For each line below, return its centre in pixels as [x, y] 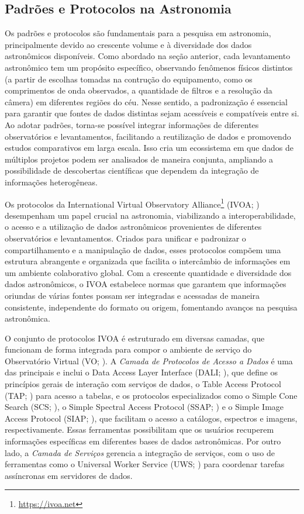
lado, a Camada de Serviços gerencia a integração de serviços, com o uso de [140, 452]
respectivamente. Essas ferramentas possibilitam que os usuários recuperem [139, 430]
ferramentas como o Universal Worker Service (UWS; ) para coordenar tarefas [145, 464]
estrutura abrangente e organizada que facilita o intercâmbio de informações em [148, 261]
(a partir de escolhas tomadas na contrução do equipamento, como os [129, 79]
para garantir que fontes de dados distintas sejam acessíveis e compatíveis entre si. [152, 113]
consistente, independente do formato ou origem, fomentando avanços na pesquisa [151, 307]
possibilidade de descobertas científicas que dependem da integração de [132, 170]
